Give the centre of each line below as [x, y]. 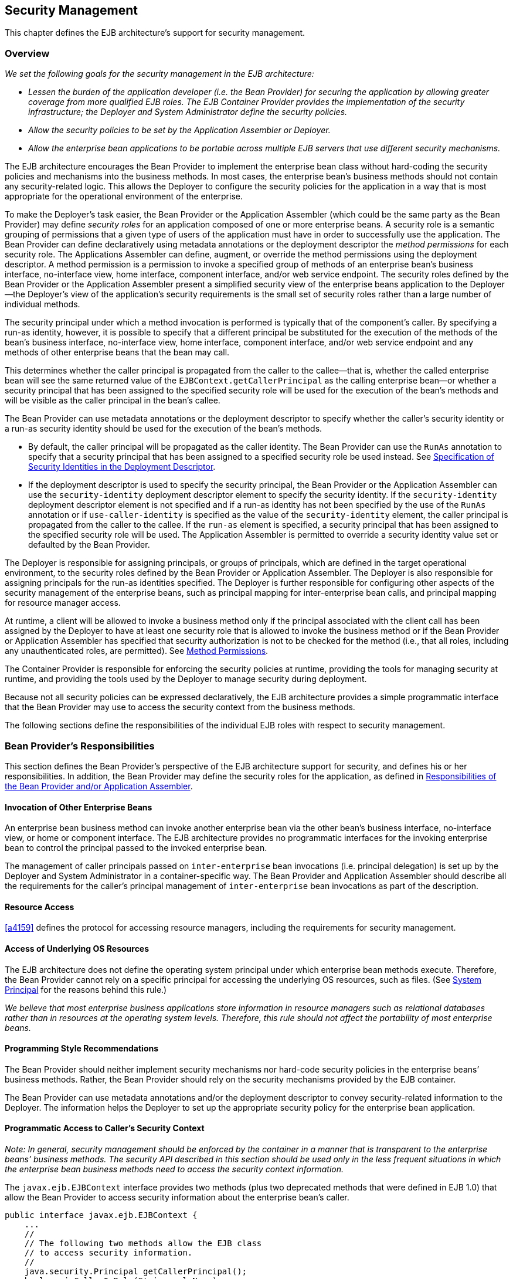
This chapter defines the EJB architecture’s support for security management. [155, 33]
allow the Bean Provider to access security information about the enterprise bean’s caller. [177, 1197]
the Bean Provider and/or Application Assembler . [99, 786]
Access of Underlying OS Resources [77, 948]
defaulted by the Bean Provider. [89, 545]
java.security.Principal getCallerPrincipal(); [136, 1272]
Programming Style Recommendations [82, 1049]
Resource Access [40, 907]
